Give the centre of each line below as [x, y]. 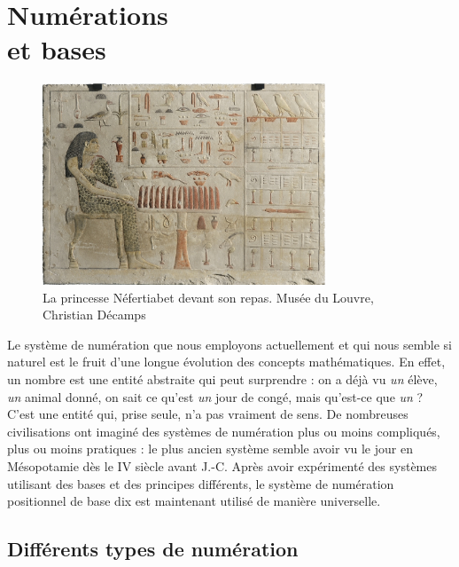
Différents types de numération [153, 549]
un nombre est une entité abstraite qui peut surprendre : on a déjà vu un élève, [222, 379]
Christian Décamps [94, 315]
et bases [57, 49]
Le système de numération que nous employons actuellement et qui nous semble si [229, 344]
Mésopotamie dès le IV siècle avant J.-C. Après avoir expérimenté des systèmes [222, 466]
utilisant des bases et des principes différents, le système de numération [201, 483]
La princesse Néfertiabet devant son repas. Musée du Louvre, [208, 297]
